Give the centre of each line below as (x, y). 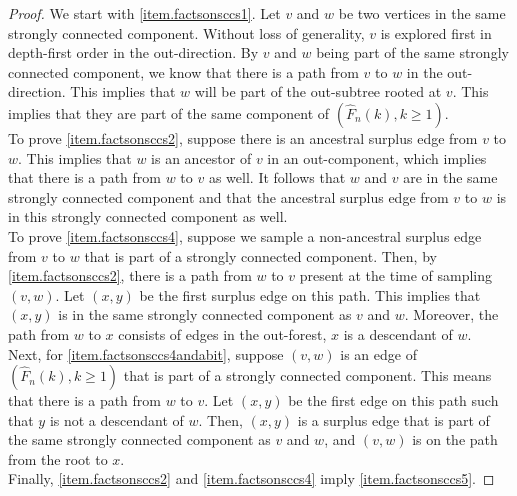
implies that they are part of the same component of (169, 112)
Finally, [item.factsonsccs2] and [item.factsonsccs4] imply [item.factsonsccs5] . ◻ (251, 478)
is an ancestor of (201, 157)
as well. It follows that (277, 177)
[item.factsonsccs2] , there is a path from (130, 275)
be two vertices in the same (422, 13)
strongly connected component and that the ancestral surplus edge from (228, 196)
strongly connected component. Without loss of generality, (186, 32)
